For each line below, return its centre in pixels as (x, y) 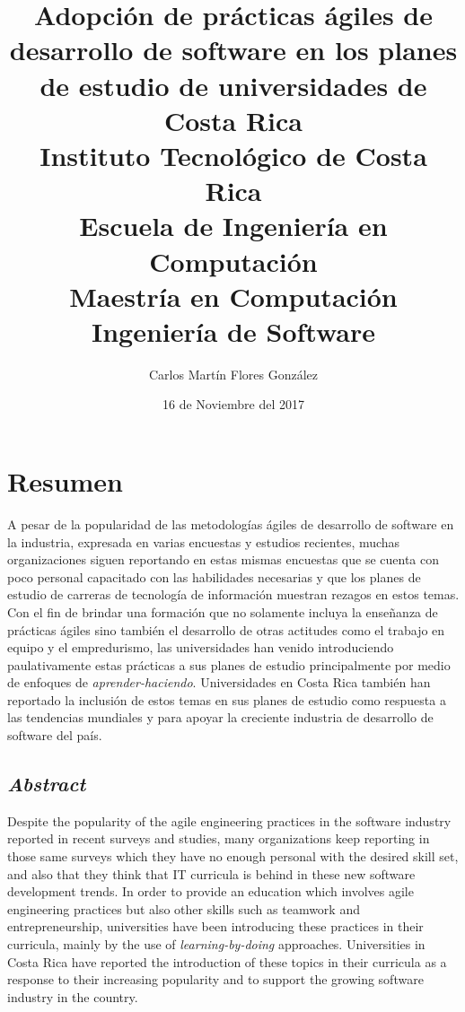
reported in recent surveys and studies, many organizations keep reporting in (219, 838)
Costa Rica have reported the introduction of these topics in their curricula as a (227, 961)
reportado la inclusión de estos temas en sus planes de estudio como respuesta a (227, 699)
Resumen (65, 481)
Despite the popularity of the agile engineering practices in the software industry (229, 820)
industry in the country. (73, 996)
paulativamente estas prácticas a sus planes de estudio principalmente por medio (229, 664)
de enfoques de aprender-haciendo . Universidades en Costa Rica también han (219, 682)
